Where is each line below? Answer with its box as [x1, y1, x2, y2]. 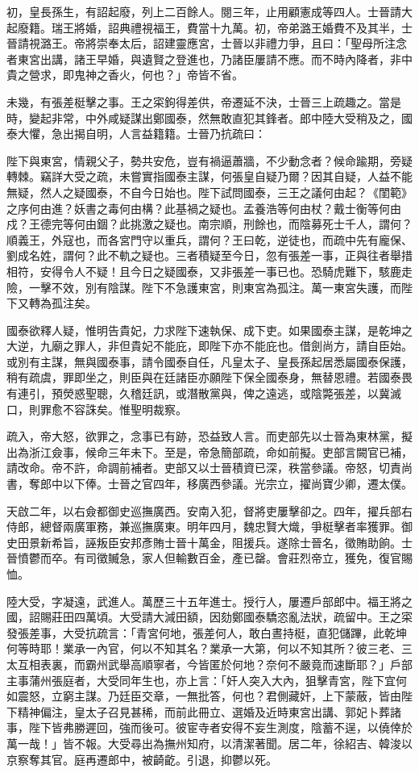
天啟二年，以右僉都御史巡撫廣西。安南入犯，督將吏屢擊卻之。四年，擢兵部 [6, 502, 401, 519]
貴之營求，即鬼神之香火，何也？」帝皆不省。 [6, 66, 243, 83]
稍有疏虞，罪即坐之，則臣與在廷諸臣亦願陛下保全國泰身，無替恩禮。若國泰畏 [6, 369, 413, 386]
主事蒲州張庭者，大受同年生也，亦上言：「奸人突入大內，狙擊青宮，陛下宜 [6, 671, 396, 688]
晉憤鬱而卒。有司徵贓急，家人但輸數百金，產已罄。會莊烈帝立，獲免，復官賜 [6, 549, 413, 566]
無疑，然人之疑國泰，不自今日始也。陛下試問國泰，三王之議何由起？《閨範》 [6, 183, 413, 200]
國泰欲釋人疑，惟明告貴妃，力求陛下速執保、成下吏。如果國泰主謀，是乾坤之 [6, 321, 413, 338]
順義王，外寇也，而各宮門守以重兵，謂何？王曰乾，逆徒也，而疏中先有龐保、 [6, 231, 413, 248]
